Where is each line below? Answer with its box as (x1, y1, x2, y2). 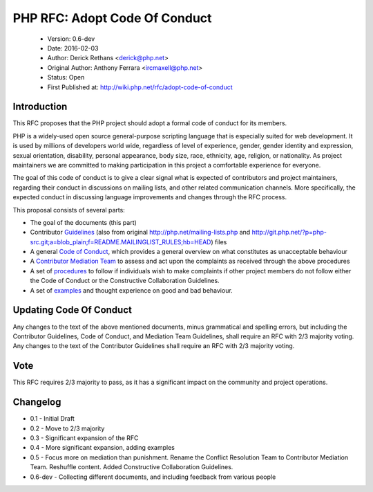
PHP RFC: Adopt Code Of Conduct (12, 10, 212, 26)
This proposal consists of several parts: (12, 206, 126, 214)
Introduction (12, 101, 68, 113)
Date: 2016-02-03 (47, 44, 99, 52)
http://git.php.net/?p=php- (251, 228, 327, 237)
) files (211, 237, 227, 246)
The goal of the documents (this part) (30, 218, 137, 226)
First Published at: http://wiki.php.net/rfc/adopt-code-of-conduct (47, 83, 233, 91)
